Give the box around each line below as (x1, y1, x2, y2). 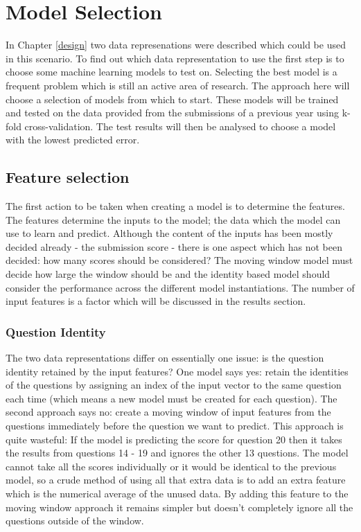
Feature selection (6, 166, 130, 188)
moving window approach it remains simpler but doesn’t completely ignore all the (6, 499, 353, 514)
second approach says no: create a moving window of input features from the (6, 405, 331, 419)
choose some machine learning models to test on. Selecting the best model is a (6, 64, 337, 79)
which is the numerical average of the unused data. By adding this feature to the (6, 486, 349, 500)
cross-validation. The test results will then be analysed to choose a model (24, 118, 336, 133)
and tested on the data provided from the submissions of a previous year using (6, 105, 339, 120)
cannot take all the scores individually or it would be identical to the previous (6, 459, 337, 473)
